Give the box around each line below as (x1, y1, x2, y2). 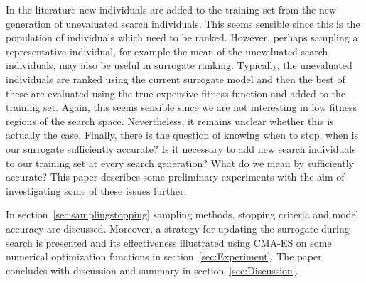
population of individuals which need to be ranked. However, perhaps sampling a (6, 30, 358, 45)
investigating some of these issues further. (6, 183, 187, 198)
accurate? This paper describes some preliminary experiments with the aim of (6, 169, 345, 184)
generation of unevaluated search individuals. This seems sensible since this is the (6, 16, 360, 31)
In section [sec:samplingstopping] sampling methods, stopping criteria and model (6, 207, 359, 222)
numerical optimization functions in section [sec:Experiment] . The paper (6, 249, 322, 264)
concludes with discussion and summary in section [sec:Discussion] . (6, 262, 298, 277)
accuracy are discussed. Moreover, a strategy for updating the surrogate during (6, 220, 350, 235)
